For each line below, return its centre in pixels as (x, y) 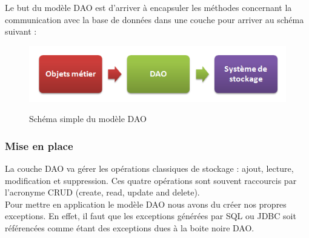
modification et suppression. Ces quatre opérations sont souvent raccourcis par (151, 180)
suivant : (21, 31)
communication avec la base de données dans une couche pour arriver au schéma (154, 19)
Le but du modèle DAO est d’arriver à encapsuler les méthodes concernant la (148, 7)
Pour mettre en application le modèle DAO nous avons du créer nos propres (146, 204)
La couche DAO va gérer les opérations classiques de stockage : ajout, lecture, (149, 168)
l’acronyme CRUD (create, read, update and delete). (102, 192)
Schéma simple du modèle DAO (88, 119)
